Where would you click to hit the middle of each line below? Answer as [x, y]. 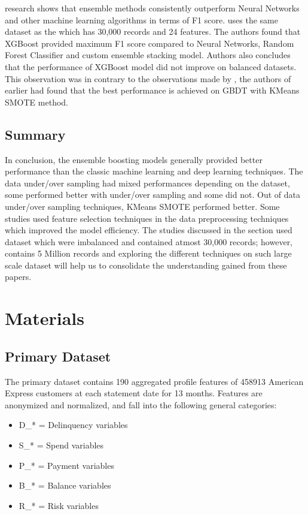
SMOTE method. [36, 102]
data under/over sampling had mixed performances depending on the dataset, [147, 183]
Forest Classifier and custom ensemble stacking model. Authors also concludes [148, 55]
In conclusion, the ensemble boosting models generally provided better [134, 159]
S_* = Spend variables [61, 445]
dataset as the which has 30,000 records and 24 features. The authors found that [153, 31]
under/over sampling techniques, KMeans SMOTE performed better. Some [142, 206]
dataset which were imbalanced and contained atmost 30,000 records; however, [149, 241]
